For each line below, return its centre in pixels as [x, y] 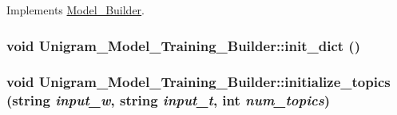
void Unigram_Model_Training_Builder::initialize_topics [198, 82]
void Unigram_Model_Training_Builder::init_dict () [183, 45]
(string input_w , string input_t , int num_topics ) [168, 100]
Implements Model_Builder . [76, 10]
